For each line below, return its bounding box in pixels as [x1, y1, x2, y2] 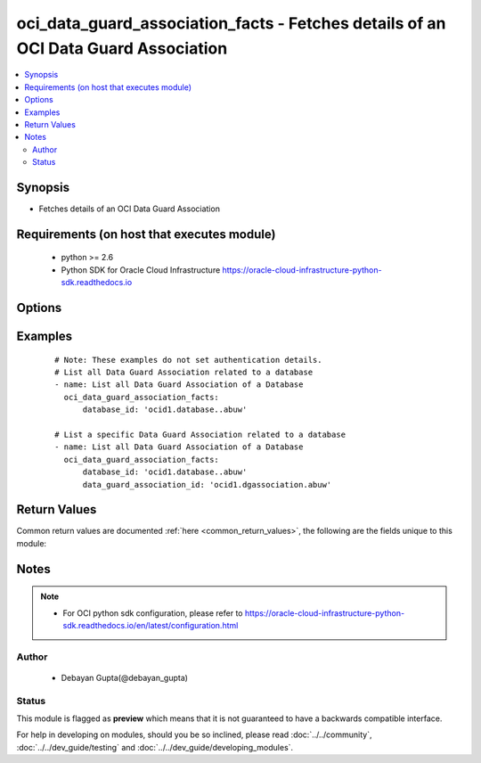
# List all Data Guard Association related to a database [54, 366, 314, 377]
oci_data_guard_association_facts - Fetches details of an [16, 13, 446, 33]
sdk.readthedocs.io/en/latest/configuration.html [62, 619, 239, 630]
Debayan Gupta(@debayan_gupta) [61, 672, 189, 683]
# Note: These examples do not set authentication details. [54, 355, 322, 365]
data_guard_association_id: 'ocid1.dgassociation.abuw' [82, 480, 332, 489]
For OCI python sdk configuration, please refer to [62, 607, 243, 619]
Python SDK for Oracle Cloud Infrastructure [61, 264, 221, 275]
